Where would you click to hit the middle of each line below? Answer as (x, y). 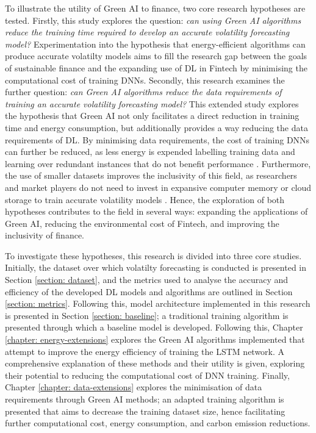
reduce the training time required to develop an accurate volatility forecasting (147, 32)
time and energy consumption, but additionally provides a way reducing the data (156, 127)
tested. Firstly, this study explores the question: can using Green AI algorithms (153, 20)
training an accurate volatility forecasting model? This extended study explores (152, 103)
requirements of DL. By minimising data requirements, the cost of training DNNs (157, 139)
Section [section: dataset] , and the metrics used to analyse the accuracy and (146, 280)
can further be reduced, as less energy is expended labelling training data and (150, 152)
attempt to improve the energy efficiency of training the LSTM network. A (145, 351)
